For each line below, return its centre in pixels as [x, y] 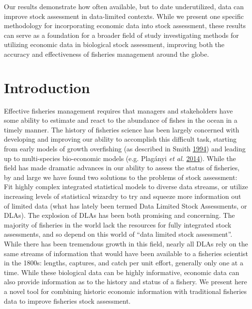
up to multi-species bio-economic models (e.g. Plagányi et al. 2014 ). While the [120, 158]
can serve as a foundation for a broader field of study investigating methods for [121, 35]
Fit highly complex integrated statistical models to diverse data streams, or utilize [126, 187]
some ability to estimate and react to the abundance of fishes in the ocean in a [121, 120]
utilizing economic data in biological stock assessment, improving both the [114, 44]
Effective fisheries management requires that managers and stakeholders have [118, 110]
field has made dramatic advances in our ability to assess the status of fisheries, [122, 168]
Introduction [47, 87]
